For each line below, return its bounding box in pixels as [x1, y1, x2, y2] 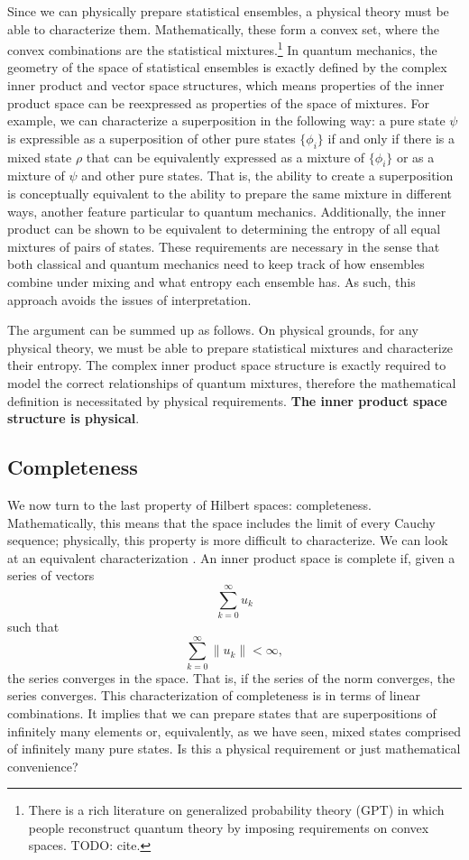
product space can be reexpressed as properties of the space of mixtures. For [7, 93, 430, 112]
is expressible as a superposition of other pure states [7, 128, 296, 147]
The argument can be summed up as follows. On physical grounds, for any [7, 320, 418, 339]
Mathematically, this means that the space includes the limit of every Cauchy [7, 513, 436, 532]
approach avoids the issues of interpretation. [7, 290, 252, 309]
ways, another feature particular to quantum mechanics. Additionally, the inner [7, 201, 446, 220]
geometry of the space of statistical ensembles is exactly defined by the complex [7, 58, 447, 77]
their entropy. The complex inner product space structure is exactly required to [7, 356, 446, 375]
